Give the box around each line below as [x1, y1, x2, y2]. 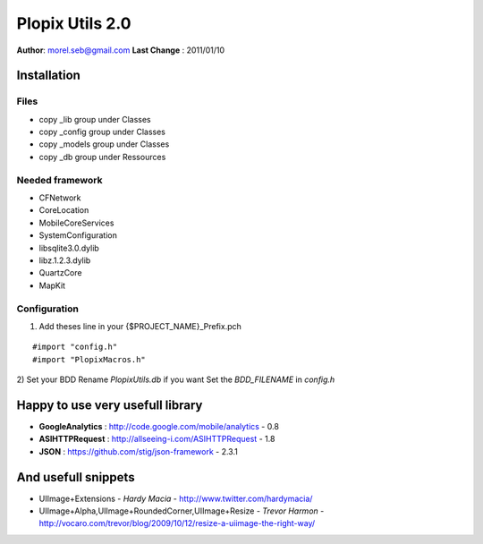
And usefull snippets [16, 470, 135, 485]
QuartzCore [38, 268, 82, 278]
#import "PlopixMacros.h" [32, 354, 147, 364]
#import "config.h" [32, 342, 118, 353]
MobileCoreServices [38, 217, 114, 228]
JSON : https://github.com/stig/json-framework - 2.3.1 [38, 446, 239, 456]
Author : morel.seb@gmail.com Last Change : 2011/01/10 [16, 45, 225, 55]
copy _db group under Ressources [38, 151, 166, 162]
